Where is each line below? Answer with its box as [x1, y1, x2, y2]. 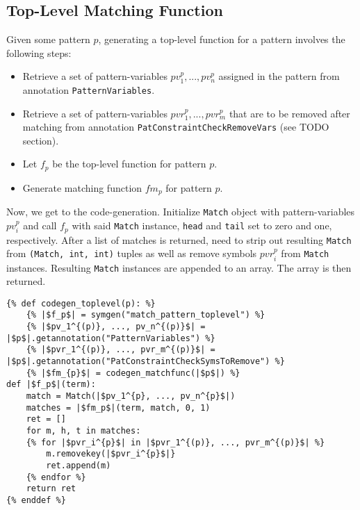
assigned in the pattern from [218, 69, 340, 83]
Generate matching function [22, 180, 142, 195]
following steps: [6, 45, 72, 60]
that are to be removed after [229, 106, 350, 120]
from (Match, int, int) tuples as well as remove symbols [6, 246, 257, 261]
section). [22, 133, 59, 147]
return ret [26, 484, 76, 494]
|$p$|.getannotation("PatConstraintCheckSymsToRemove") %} [6, 356, 285, 367]
